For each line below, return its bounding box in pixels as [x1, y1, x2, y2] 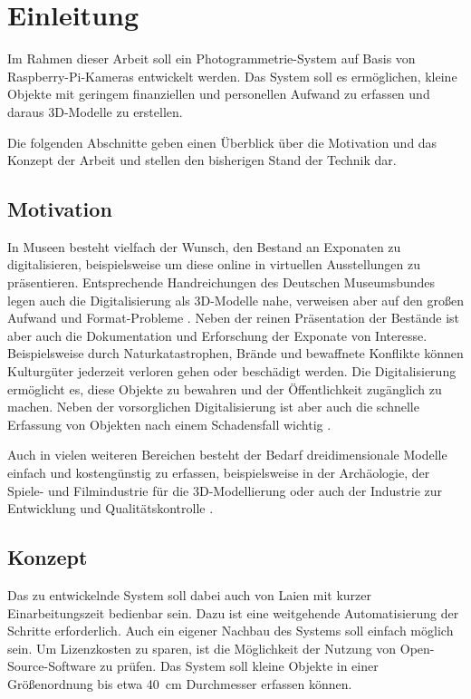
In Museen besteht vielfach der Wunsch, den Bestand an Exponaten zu [7, 237, 401, 256]
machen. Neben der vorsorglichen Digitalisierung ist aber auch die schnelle [7, 397, 419, 416]
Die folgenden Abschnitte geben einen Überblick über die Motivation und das [7, 132, 437, 151]
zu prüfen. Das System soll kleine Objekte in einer [100, 656, 379, 675]
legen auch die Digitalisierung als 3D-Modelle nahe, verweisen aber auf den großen [7, 290, 464, 309]
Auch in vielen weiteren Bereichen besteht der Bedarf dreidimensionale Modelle [7, 445, 447, 464]
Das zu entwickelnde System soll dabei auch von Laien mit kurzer [7, 586, 371, 604]
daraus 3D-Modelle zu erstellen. [7, 102, 183, 121]
